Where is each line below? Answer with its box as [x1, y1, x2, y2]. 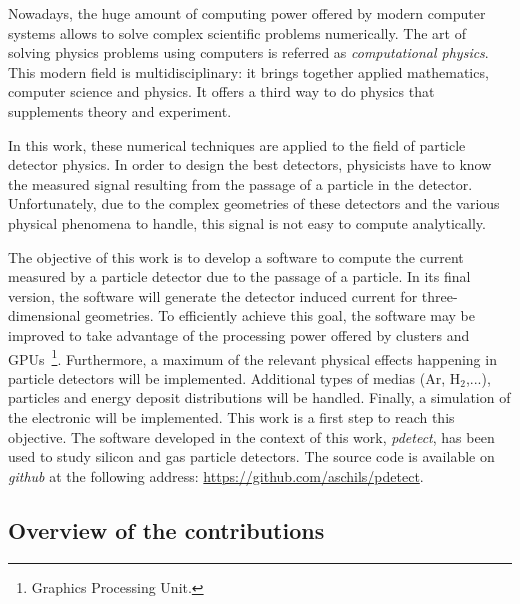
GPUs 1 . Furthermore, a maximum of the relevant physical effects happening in [8, 345, 497, 369]
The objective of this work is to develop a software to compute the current [8, 246, 464, 267]
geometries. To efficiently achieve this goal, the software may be [85, 305, 475, 326]
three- [421, 285, 458, 306]
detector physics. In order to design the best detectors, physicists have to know [8, 154, 492, 175]
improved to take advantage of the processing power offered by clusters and [8, 324, 470, 345]
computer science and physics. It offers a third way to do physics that [8, 81, 435, 102]
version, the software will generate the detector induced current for [8, 285, 418, 306]
